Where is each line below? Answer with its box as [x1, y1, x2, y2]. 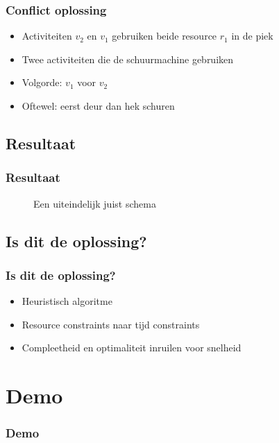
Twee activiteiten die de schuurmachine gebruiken [22, 51, 234, 66]
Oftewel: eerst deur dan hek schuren [22, 99, 175, 112]
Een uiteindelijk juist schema [33, 196, 156, 210]
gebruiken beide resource [112, 28, 217, 43]
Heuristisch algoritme [22, 294, 112, 308]
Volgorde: [22, 75, 62, 90]
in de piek [231, 28, 273, 43]
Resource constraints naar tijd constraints [22, 317, 200, 331]
